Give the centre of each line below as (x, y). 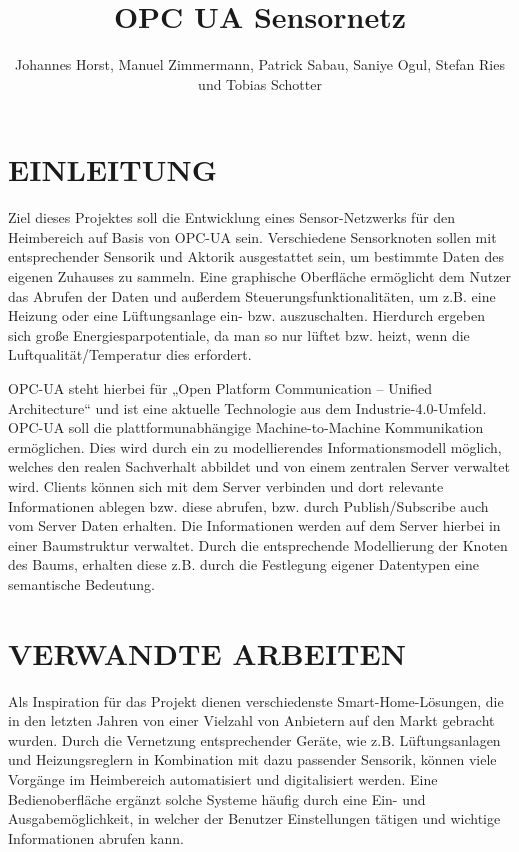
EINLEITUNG (113, 169)
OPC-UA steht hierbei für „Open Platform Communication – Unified (220, 388)
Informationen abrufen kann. (96, 837)
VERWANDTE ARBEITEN (207, 652)
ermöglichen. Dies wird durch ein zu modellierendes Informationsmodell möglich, (255, 446)
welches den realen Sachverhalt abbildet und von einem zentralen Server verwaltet (259, 466)
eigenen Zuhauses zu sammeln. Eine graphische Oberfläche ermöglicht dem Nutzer (260, 276)
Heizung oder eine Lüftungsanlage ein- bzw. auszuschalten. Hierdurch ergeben (246, 315)
